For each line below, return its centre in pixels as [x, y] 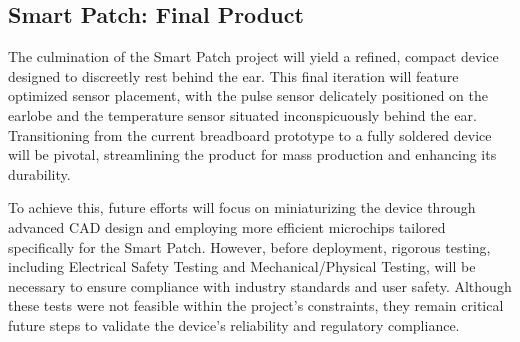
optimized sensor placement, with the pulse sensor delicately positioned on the [248, 95]
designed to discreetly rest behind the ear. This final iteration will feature [233, 75]
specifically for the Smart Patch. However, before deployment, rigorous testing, [249, 246]
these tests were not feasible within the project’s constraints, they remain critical [256, 305]
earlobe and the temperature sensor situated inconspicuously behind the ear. [242, 114]
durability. [39, 173]
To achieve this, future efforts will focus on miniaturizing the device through [242, 207]
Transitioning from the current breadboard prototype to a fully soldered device [250, 134]
